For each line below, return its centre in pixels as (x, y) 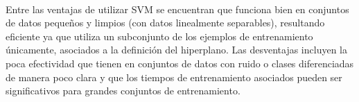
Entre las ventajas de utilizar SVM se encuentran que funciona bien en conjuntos (177, 9)
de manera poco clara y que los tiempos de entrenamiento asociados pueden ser (174, 77)
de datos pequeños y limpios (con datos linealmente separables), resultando (165, 23)
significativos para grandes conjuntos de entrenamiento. (123, 91)
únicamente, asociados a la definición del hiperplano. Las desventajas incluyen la (176, 50)
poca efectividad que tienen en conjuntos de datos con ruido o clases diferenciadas (180, 63)
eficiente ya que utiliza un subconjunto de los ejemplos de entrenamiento (159, 36)
